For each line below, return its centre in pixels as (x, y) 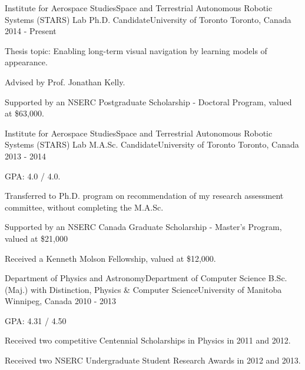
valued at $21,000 (36, 238)
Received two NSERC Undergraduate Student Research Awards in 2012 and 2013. (153, 360)
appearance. (26, 62)
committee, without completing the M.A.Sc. (84, 207)
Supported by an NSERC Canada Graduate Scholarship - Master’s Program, (143, 227)
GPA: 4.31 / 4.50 (36, 320)
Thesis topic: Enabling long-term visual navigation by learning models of (136, 50)
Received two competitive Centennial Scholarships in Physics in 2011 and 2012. (148, 340)
